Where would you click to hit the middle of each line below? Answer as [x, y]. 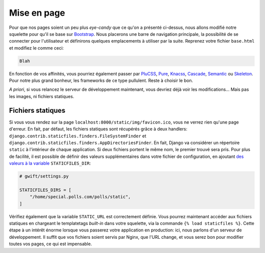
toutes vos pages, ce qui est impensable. [51, 244]
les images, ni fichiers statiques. [42, 96]
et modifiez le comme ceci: [36, 48]
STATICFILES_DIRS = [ [45, 190]
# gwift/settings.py [44, 176]
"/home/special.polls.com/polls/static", [80, 197]
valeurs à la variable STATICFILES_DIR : [50, 163]
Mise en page [37, 13]
